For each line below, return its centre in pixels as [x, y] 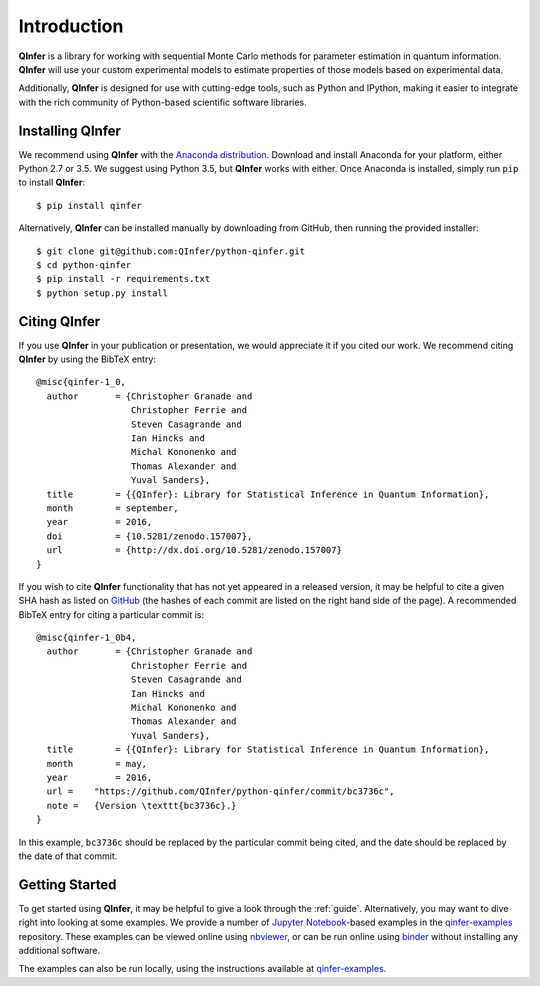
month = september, [112, 508]
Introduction [71, 26]
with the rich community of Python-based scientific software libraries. [162, 102]
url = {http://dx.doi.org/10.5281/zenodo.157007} [194, 550]
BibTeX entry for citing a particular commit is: [111, 614]
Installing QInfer [70, 130]
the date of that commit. [68, 856]
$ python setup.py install [102, 293]
